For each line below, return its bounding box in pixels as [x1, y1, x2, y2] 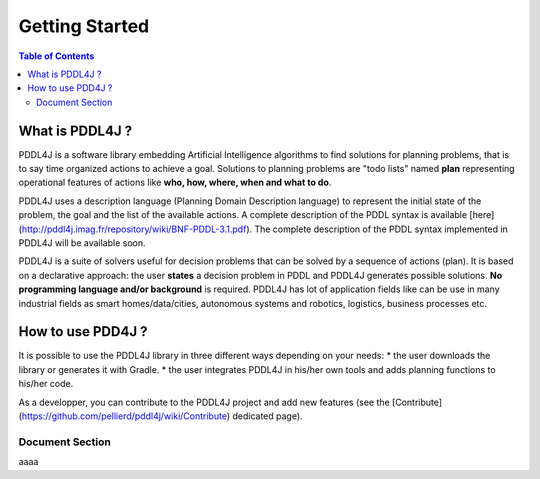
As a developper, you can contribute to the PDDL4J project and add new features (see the [18, 396, 390, 408]
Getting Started [18, 15, 150, 37]
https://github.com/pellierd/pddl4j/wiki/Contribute [21, 410, 227, 422]
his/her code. [18, 378, 74, 390]
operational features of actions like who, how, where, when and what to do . [18, 176, 332, 189]
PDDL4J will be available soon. [18, 236, 146, 249]
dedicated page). [231, 410, 304, 422]
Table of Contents [18, 50, 95, 62]
